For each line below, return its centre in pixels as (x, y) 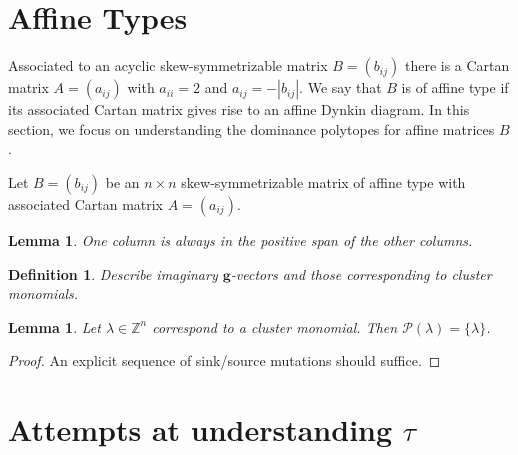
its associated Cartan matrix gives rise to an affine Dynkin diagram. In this (239, 109)
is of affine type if (455, 87)
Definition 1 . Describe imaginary (113, 273)
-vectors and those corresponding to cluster (361, 273)
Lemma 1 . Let (54, 326)
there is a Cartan (457, 65)
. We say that (340, 87)
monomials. (43, 293)
